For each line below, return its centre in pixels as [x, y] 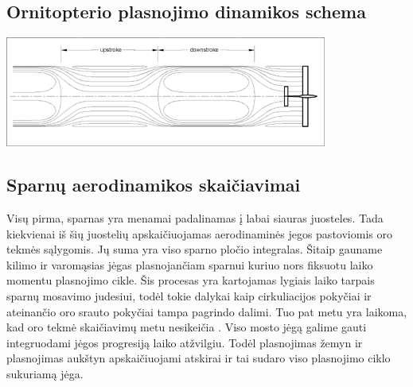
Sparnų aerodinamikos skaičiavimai [154, 185]
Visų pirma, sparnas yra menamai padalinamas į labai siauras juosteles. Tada [195, 218]
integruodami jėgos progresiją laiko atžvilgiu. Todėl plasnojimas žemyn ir [185, 342]
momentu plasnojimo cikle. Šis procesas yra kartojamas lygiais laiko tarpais [191, 280]
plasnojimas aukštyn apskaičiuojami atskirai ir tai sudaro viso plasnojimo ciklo [199, 358]
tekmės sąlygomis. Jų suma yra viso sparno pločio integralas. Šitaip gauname [195, 249]
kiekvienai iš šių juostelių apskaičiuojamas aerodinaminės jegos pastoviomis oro [199, 233]
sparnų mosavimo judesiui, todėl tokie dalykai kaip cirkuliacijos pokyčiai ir [189, 295]
